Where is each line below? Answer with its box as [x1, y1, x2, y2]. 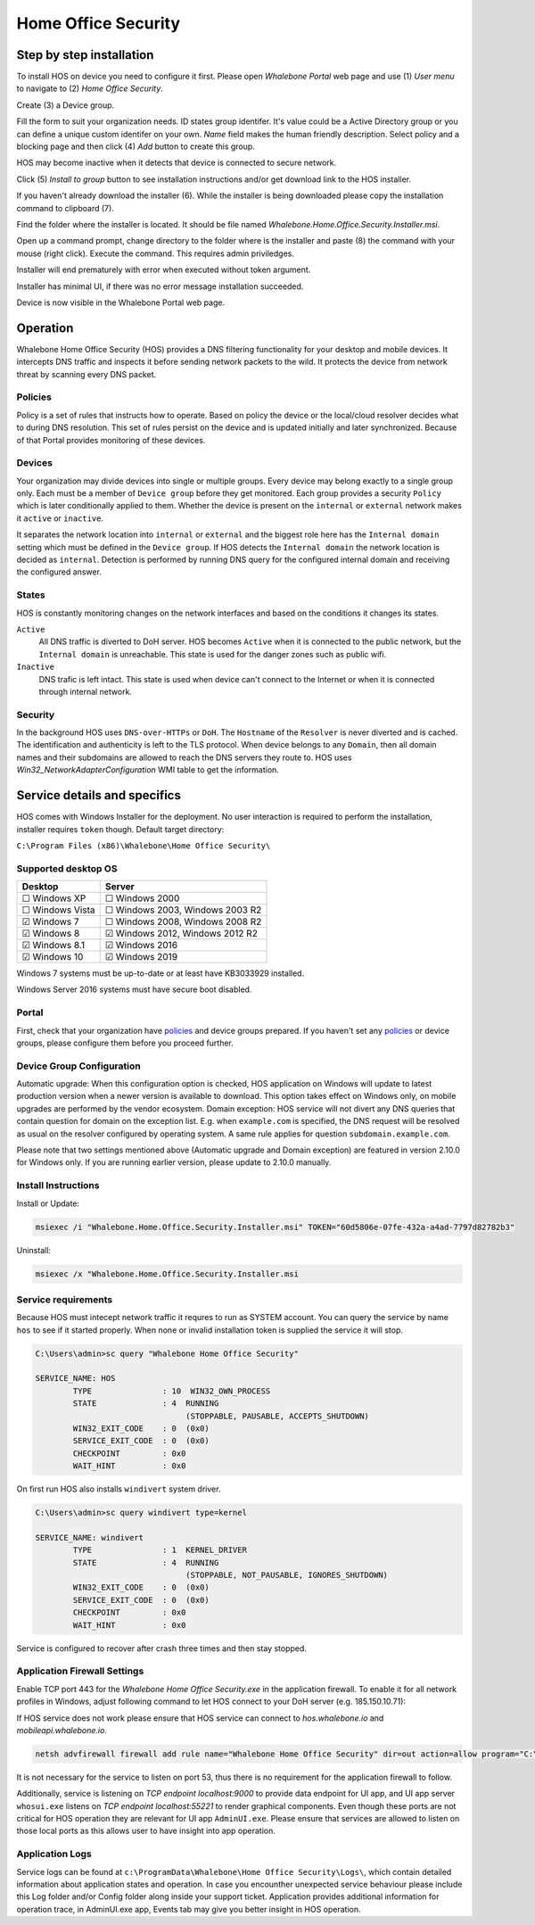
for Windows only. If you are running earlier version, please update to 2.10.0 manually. [16, 1157, 332, 1168]
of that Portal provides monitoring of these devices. [16, 434, 206, 445]
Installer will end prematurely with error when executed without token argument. [16, 264, 311, 276]
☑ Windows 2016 [104, 939, 178, 952]
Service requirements [16, 1293, 113, 1306]
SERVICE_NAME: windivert [35, 1533, 144, 1542]
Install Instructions [16, 1179, 100, 1192]
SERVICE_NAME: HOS [35, 1374, 116, 1384]
